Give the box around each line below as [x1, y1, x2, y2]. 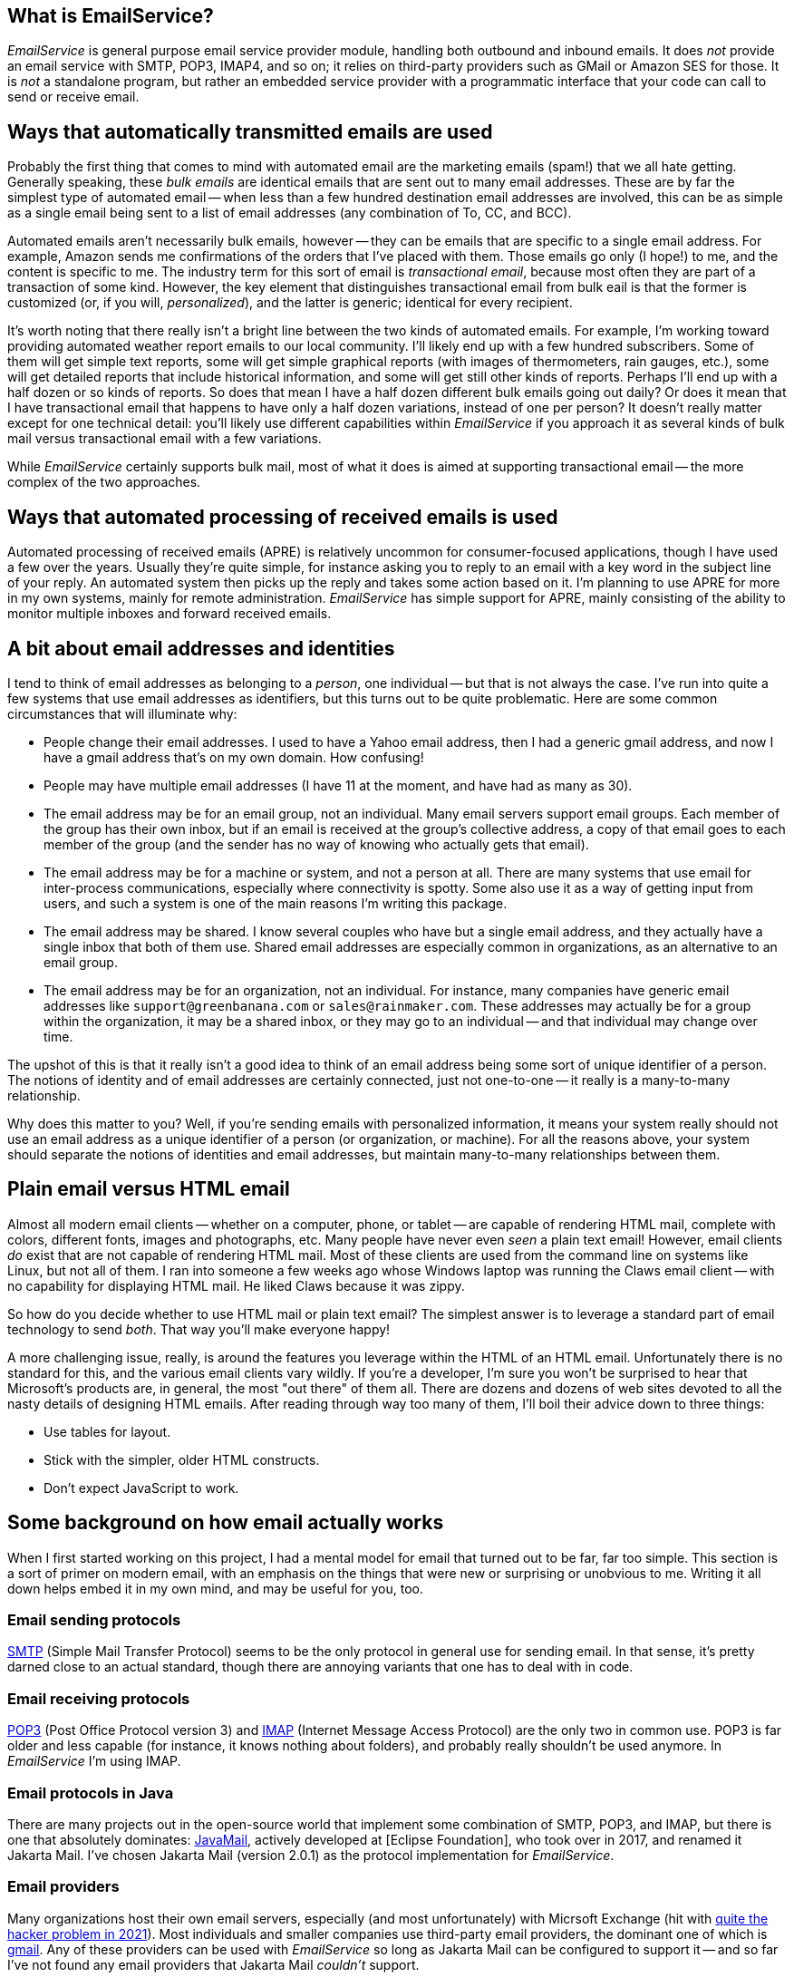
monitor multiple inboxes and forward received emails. [7, 606, 332, 622]
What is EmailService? [7, 5, 214, 27]
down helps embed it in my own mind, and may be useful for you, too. [7, 1580, 423, 1596]
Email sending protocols [7, 1611, 181, 1630]
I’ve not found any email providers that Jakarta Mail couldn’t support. [7, 1956, 420, 1972]
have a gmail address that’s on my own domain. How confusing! [44, 749, 424, 765]
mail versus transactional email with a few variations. [7, 431, 322, 447]
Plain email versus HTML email [7, 1177, 290, 1201]
